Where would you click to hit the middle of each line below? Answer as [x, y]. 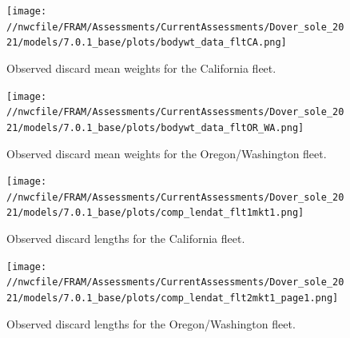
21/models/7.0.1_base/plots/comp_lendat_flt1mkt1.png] [155, 213]
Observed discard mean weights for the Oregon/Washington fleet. [167, 153]
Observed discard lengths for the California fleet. [126, 239]
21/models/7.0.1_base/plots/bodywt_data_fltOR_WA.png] [155, 127]
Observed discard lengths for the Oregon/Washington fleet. [151, 323]
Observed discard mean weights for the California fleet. [141, 68]
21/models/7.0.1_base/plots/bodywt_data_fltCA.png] [147, 43]
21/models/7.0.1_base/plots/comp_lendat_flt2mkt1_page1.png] [173, 298]
